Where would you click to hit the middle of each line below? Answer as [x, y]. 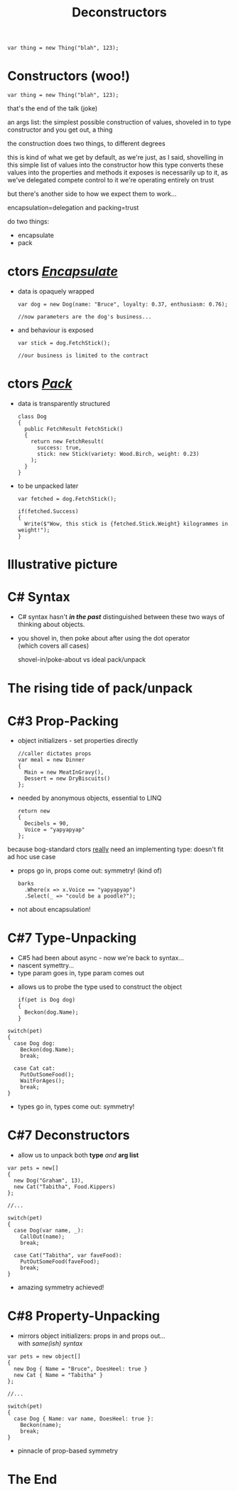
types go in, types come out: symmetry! [76, 1107]
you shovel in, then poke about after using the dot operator [104, 638]
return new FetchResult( [67, 442]
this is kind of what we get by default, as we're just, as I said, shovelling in [115, 157]
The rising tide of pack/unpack [100, 689]
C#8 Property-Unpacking [84, 1316]
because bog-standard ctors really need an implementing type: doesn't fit [115, 849]
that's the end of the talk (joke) [53, 108]
